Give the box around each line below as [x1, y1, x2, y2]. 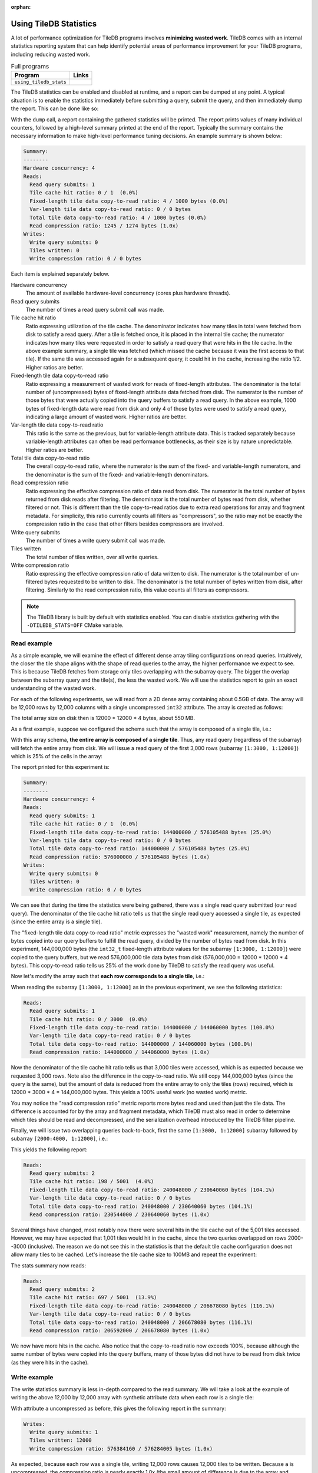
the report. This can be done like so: [11, 105, 99, 112]
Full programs [11, 62, 49, 71]
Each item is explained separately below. [11, 270, 110, 278]
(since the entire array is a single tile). [11, 918, 102, 925]
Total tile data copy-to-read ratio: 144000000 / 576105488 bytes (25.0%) [29, 846, 250, 852]
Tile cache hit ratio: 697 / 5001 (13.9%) [29, 1294, 157, 1301]
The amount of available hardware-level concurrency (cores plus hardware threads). [25, 289, 231, 297]
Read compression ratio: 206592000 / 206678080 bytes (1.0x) [29, 1327, 210, 1334]
